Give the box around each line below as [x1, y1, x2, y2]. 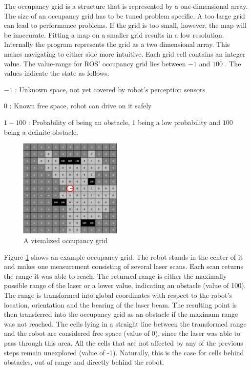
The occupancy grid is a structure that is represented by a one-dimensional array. [4, 1, 248, 11]
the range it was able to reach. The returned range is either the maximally [4, 270, 227, 281]
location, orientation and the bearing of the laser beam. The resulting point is [4, 299, 237, 309]
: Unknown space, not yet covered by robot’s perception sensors [15, 84, 205, 94]
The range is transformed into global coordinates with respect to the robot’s [4, 289, 232, 300]
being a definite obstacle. [4, 126, 79, 137]
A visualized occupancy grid [23, 235, 108, 245]
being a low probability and [138, 117, 220, 127]
